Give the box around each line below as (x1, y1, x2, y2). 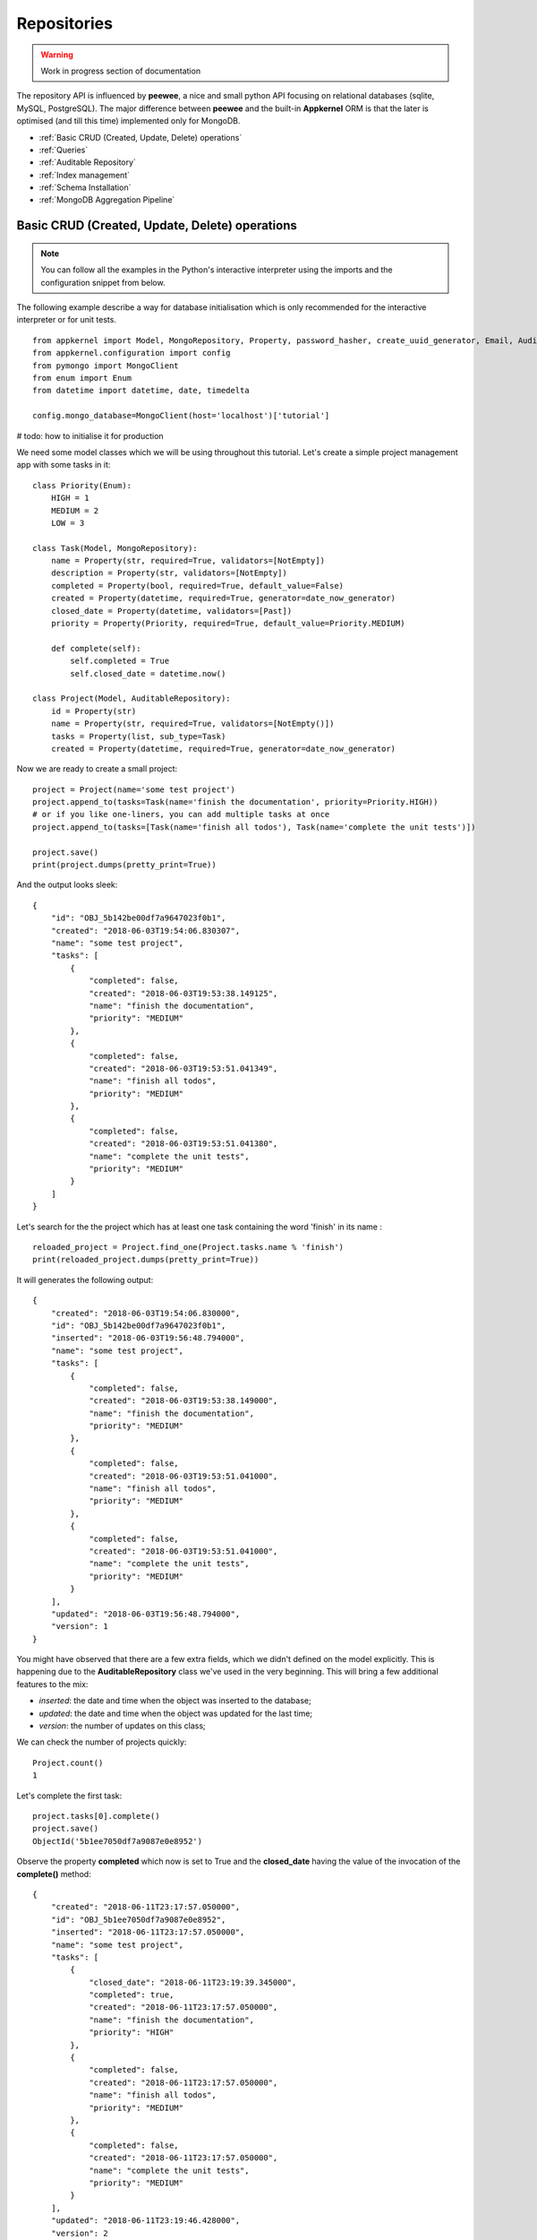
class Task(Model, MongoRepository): (32, 543, 199, 553)
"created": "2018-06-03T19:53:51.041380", (89, 1139, 278, 1149)
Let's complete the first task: (16, 1790, 123, 1801)
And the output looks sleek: (16, 879, 118, 891)
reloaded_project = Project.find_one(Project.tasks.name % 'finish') (32, 1242, 345, 1252)
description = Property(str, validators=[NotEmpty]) (50, 568, 288, 578)
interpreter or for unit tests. (16, 314, 116, 325)
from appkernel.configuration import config (32, 348, 232, 358)
